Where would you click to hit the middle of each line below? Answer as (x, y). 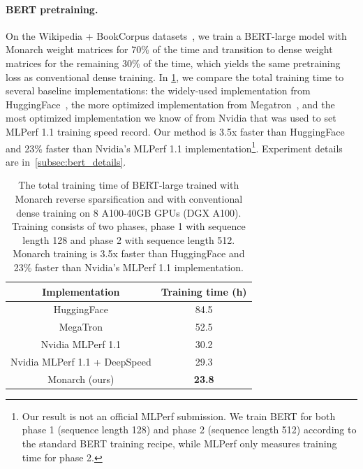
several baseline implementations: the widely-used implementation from (158, 91)
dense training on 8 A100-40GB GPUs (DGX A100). (129, 212)
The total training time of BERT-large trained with (129, 185)
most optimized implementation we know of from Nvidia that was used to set (171, 118)
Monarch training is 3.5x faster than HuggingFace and (129, 253)
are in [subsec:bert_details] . (66, 161)
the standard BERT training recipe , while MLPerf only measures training (179, 443)
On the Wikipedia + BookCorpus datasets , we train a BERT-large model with (176, 35)
